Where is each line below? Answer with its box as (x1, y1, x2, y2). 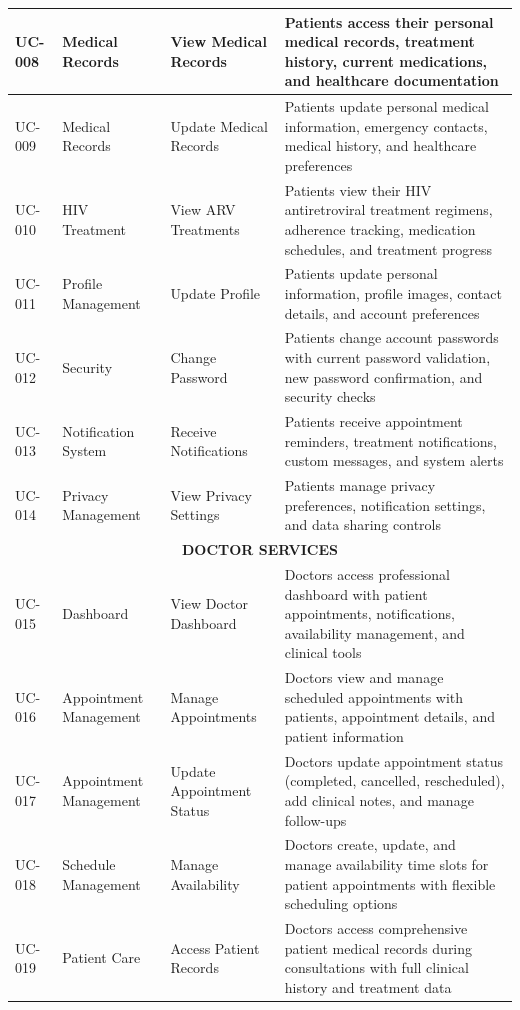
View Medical (170, 31, 267, 52)
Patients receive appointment (284, 411, 463, 432)
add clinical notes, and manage (284, 789, 474, 810)
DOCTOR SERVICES (181, 539, 339, 560)
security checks (284, 386, 376, 407)
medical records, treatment (284, 31, 475, 52)
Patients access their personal (284, 11, 494, 32)
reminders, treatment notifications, (284, 430, 498, 451)
